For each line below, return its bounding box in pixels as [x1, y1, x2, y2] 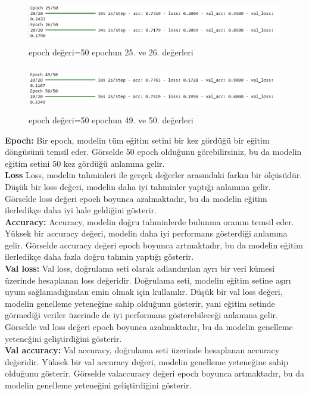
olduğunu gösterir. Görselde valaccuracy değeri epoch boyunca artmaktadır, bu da [5, 367, 305, 380]
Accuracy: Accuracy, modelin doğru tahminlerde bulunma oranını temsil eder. [5, 215, 294, 228]
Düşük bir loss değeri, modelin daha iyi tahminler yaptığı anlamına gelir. [5, 180, 271, 192]
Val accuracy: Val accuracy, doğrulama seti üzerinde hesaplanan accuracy [5, 344, 280, 356]
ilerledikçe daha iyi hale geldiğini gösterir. [5, 204, 157, 216]
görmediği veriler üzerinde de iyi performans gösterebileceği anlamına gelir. [5, 309, 278, 321]
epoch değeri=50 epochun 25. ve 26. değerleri [29, 46, 193, 58]
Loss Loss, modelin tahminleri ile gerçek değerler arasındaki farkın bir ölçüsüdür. [5, 169, 302, 181]
